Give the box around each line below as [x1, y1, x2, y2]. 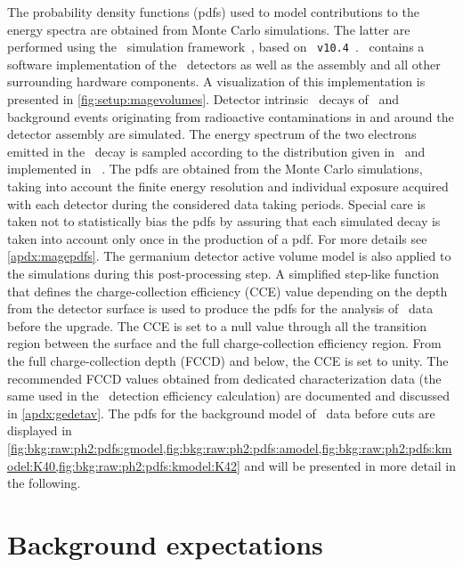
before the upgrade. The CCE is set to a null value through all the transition [7, 316, 427, 335]
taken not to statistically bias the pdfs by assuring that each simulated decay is [7, 212, 441, 231]
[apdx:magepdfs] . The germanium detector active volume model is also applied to [7, 247, 451, 265]
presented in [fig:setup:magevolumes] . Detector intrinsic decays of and [7, 90, 400, 109]
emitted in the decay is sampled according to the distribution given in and [7, 142, 426, 160]
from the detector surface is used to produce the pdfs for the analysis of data [7, 299, 434, 318]
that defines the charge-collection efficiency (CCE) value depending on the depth [7, 281, 448, 300]
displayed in [7, 421, 72, 440]
